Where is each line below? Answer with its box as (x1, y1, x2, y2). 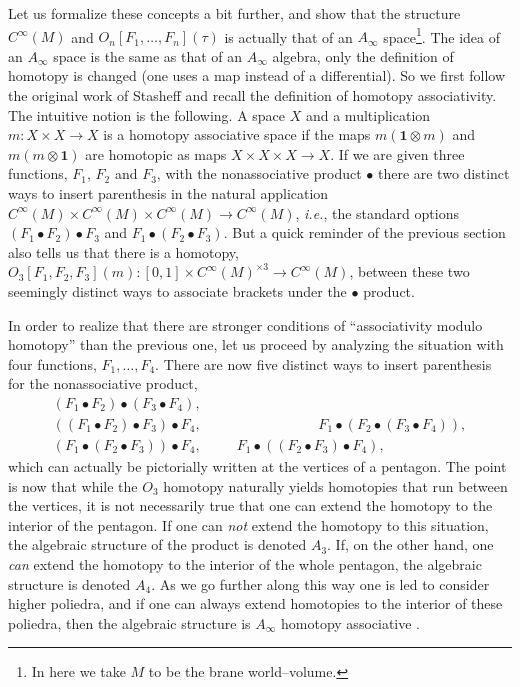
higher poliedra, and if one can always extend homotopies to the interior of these (8, 593, 503, 614)
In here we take (31, 661, 126, 682)
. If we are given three (330, 143, 465, 164)
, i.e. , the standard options (295, 202, 459, 223)
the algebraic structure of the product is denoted (8, 534, 307, 555)
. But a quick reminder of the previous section (223, 222, 506, 243)
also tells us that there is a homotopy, (8, 241, 239, 262)
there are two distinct (377, 163, 510, 184)
